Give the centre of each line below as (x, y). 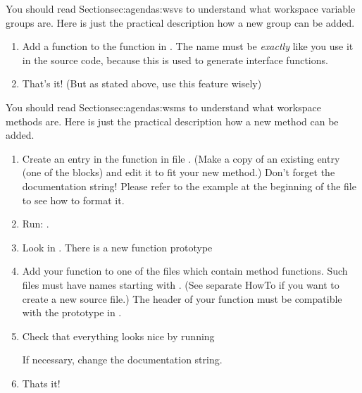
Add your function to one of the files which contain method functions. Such (185, 271)
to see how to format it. (73, 200)
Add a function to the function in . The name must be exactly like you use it (188, 46)
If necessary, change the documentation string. (122, 360)
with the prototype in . (72, 312)
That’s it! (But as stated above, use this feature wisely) (142, 83)
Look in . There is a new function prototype (117, 247)
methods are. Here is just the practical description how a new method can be (172, 121)
